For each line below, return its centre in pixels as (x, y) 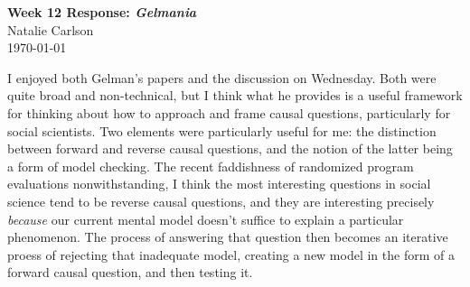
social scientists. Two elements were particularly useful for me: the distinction (222, 130)
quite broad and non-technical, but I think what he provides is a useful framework (235, 95)
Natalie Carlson (51, 29)
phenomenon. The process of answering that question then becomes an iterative (228, 237)
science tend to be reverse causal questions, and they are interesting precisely (221, 201)
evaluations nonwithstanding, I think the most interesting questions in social (219, 184)
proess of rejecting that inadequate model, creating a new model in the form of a (231, 254)
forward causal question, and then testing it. (130, 272)
